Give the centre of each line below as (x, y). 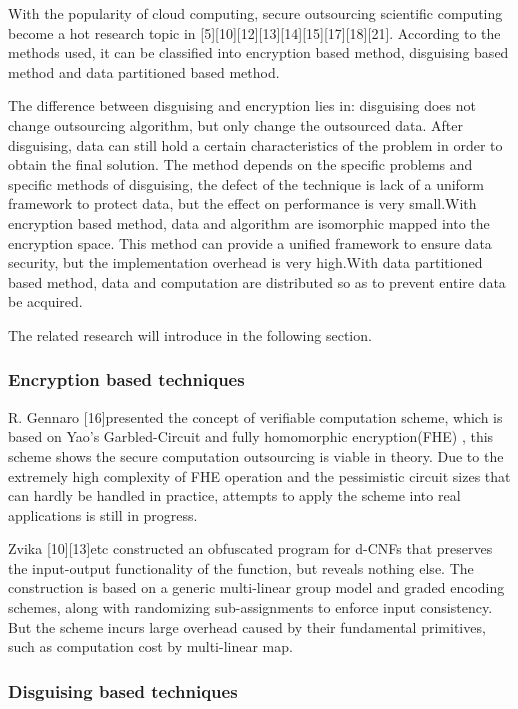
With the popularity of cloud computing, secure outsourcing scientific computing (255, 13)
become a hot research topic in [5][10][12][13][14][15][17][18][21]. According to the (254, 32)
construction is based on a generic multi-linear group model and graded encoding (256, 587)
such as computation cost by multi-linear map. (150, 646)
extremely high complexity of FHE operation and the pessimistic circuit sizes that (259, 475)
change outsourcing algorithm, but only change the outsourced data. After (235, 124)
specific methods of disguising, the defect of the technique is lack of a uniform (246, 183)
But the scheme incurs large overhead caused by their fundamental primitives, (247, 626)
